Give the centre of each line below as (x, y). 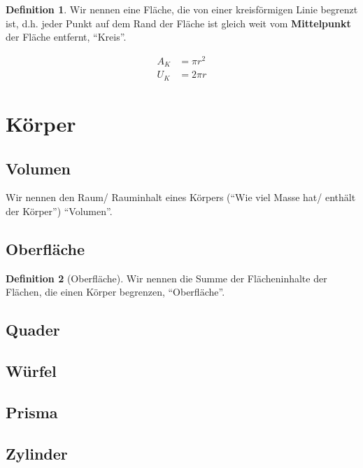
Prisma (32, 412)
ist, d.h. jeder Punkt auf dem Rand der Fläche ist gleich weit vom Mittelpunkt (178, 23)
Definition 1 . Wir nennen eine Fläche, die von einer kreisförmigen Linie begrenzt (182, 9)
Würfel (31, 371)
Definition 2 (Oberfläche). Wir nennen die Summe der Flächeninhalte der (166, 278)
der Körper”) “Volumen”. (59, 211)
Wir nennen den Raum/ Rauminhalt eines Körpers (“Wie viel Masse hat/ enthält (181, 197)
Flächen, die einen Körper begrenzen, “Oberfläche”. (115, 292)
